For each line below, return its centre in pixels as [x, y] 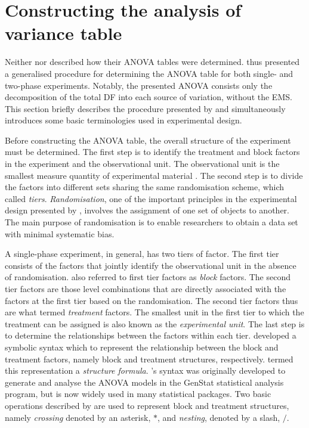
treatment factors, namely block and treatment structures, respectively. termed [149, 359]
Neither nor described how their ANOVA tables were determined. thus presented [152, 62]
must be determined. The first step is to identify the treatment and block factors [152, 152]
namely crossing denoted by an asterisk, [78, 417]
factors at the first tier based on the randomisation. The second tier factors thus [152, 300]
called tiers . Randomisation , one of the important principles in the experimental [151, 198]
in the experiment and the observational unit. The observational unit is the [142, 164]
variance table [64, 33]
